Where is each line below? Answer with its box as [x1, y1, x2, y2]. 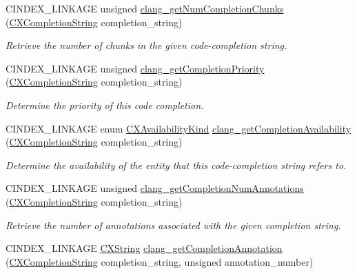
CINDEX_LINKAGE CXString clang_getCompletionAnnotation [6, 241, 283, 255]
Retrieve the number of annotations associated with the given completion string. [6, 217, 341, 232]
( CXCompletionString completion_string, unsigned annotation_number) [6, 254, 314, 268]
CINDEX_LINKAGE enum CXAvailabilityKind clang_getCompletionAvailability [6, 121, 351, 135]
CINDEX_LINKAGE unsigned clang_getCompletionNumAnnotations [6, 181, 304, 195]
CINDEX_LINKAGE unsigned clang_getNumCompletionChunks [6, 1, 284, 15]
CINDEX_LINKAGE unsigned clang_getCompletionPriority [6, 61, 265, 75]
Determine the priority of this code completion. [6, 97, 204, 112]
